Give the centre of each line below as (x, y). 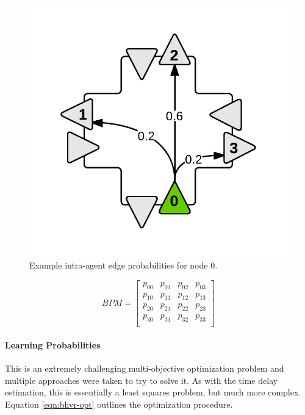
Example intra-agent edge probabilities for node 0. (124, 265)
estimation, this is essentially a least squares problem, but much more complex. (153, 392)
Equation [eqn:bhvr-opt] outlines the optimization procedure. (119, 404)
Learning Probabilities (53, 345)
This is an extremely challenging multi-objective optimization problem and (145, 368)
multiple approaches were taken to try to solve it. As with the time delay (142, 380)
